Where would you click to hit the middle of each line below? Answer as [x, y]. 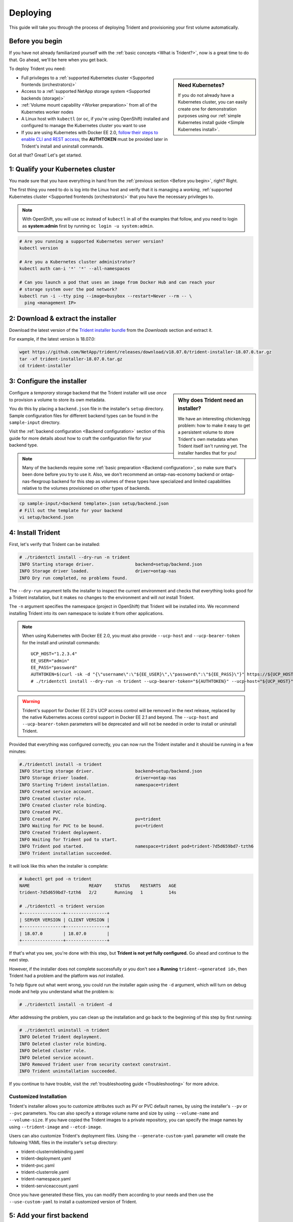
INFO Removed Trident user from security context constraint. [95, 1064]
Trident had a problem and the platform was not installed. [67, 976]
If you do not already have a [206, 95]
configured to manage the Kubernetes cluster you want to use [84, 126]
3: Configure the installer [48, 381]
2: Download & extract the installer [63, 318]
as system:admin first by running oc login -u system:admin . [88, 226]
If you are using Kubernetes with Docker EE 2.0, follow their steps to [90, 132]
